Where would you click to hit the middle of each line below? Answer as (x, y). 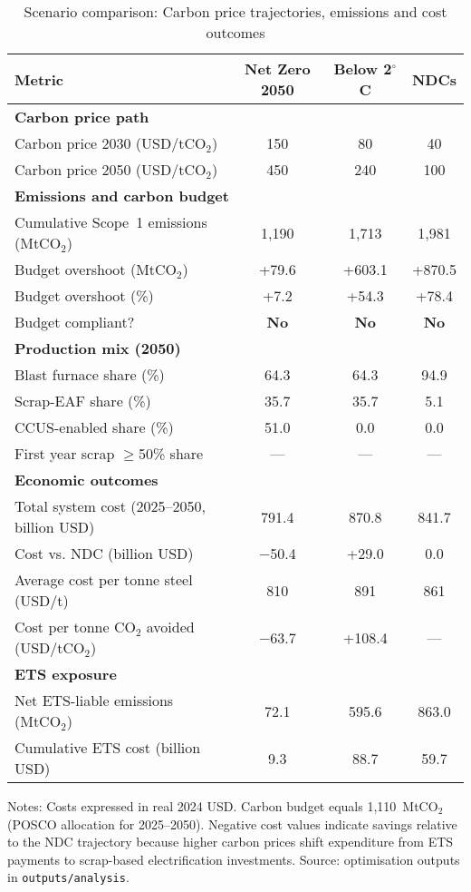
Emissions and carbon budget (122, 196)
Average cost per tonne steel (104, 579)
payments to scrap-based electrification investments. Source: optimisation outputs (234, 859)
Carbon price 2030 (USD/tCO (111, 143)
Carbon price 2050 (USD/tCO (111, 169)
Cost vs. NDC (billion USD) (104, 553)
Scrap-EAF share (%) (83, 401)
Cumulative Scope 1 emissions (111, 222)
